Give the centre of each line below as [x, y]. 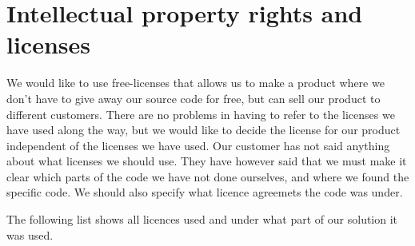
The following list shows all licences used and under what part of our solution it [202, 219]
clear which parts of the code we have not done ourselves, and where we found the [208, 176]
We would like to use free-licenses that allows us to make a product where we [196, 83]
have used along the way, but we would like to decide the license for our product [204, 130]
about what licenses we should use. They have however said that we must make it [207, 161]
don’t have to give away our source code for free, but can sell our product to [194, 98]
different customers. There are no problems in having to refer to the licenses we [201, 114]
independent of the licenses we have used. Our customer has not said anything [198, 145]
